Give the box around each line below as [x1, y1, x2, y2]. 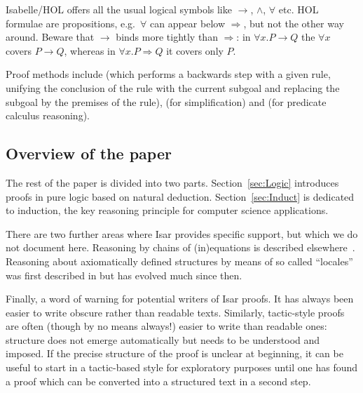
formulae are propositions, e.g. [6, 15, 136, 30]
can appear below [150, 15, 225, 30]
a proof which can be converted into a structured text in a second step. [6, 373, 311, 388]
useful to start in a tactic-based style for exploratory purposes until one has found [6, 360, 358, 375]
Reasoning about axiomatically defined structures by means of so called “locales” [6, 253, 353, 268]
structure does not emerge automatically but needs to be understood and [6, 332, 320, 347]
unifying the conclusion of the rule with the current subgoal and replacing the [6, 80, 340, 95]
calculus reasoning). [6, 108, 90, 123]
